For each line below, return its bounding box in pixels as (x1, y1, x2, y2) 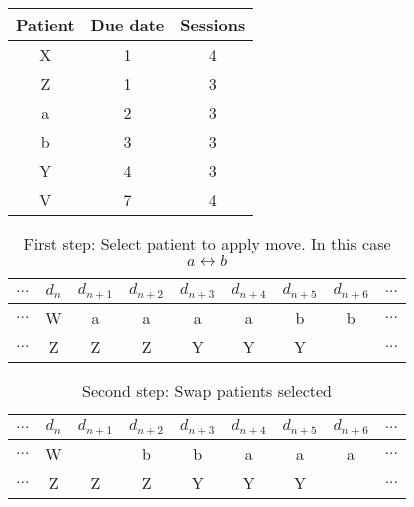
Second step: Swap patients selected (81, 378, 333, 402)
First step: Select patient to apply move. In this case (23, 232, 391, 255)
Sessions (180, 13, 246, 36)
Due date (90, 13, 165, 36)
